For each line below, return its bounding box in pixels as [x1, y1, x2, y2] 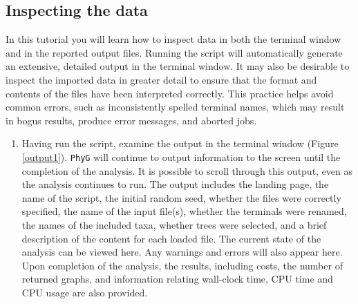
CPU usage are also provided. [21, 285, 148, 299]
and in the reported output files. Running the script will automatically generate [6, 45, 343, 59]
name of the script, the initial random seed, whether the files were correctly [21, 190, 341, 205]
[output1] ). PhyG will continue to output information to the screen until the [21, 149, 341, 164]
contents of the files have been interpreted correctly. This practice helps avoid [6, 86, 334, 100]
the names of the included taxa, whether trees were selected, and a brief [21, 217, 327, 231]
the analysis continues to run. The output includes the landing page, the [21, 177, 329, 191]
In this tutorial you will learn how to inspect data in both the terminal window [6, 32, 341, 46]
